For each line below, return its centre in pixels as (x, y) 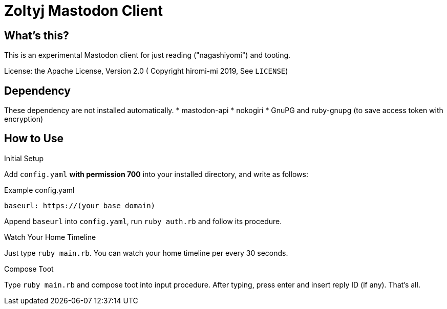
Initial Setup (24, 158)
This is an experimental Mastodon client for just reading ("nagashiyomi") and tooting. (147, 55)
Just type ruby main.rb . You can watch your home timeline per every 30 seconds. (146, 253)
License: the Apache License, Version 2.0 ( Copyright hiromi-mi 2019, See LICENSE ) (146, 71)
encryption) (24, 119)
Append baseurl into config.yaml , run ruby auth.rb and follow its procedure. (143, 221)
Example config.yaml (39, 190)
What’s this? (37, 35)
